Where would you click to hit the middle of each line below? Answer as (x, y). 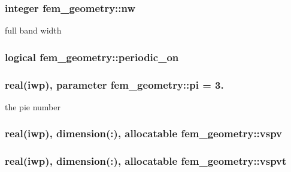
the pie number (33, 106)
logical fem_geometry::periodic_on (92, 57)
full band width (33, 30)
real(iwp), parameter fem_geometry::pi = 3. (114, 84)
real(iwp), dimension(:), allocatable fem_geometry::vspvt (146, 161)
